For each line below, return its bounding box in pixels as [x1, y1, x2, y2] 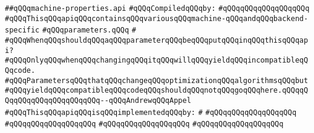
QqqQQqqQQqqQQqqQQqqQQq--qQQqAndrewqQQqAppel [5, 96, 191, 105]
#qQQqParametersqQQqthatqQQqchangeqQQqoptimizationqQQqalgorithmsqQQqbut [5, 76, 309, 85]
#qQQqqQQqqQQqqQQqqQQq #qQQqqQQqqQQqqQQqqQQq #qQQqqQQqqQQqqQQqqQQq [5, 120, 284, 129]
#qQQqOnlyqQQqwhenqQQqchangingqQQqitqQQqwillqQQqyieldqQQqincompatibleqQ [5, 56, 309, 65]
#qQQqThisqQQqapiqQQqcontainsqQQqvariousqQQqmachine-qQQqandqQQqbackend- [5, 14, 309, 23]
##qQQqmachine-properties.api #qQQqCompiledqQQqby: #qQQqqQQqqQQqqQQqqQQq [5, 4, 310, 13]
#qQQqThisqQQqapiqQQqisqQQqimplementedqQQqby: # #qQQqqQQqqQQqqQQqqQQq [5, 108, 296, 117]
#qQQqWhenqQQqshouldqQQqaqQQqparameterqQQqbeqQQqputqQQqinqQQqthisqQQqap [5, 36, 309, 45]
